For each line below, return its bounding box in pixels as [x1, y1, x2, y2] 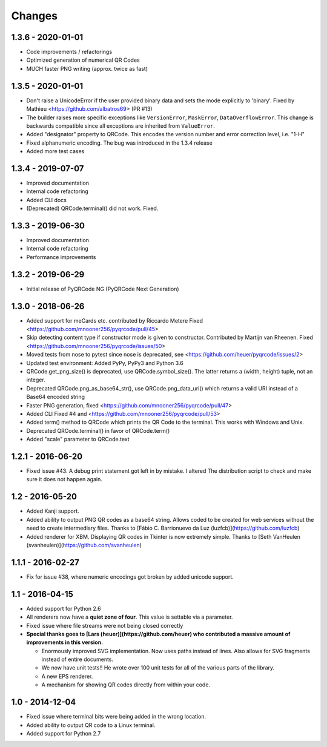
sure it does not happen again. [26, 476, 103, 483]
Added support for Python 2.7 [26, 729, 101, 737]
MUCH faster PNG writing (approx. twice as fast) [26, 65, 148, 72]
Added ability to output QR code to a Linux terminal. [26, 721, 156, 729]
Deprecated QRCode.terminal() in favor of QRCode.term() [26, 427, 170, 434]
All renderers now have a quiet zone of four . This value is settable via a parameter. [26, 613, 233, 620]
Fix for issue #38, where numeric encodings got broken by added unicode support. [26, 573, 234, 581]
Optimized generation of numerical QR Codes [26, 56, 140, 64]
